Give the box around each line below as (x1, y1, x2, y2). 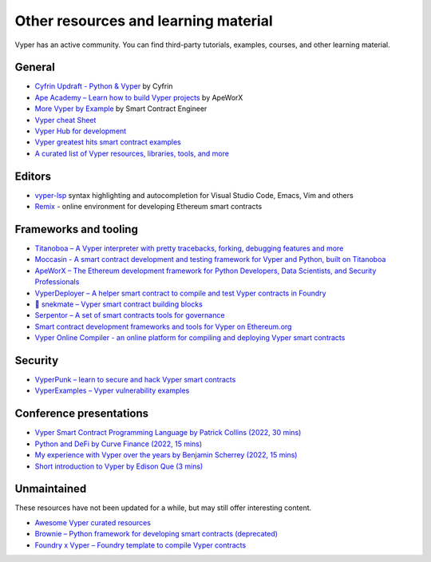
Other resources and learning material (14, 12, 273, 30)
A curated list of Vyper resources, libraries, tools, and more (34, 148, 229, 158)
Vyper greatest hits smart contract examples (34, 137, 181, 147)
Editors (14, 169, 52, 183)
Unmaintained (14, 482, 87, 496)
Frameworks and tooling (14, 222, 139, 235)
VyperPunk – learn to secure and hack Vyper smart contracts (34, 375, 236, 385)
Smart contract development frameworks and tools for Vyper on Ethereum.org (34, 322, 292, 331)
